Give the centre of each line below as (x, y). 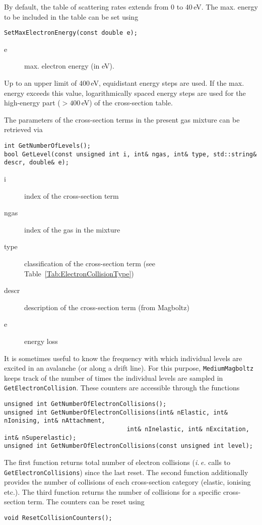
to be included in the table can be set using (71, 16)
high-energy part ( (32, 103)
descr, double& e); (37, 163)
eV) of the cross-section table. (127, 103)
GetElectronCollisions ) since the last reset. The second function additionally (126, 472)
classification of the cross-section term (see (90, 263)
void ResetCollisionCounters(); (58, 518)
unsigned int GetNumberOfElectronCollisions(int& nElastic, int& (116, 412)
